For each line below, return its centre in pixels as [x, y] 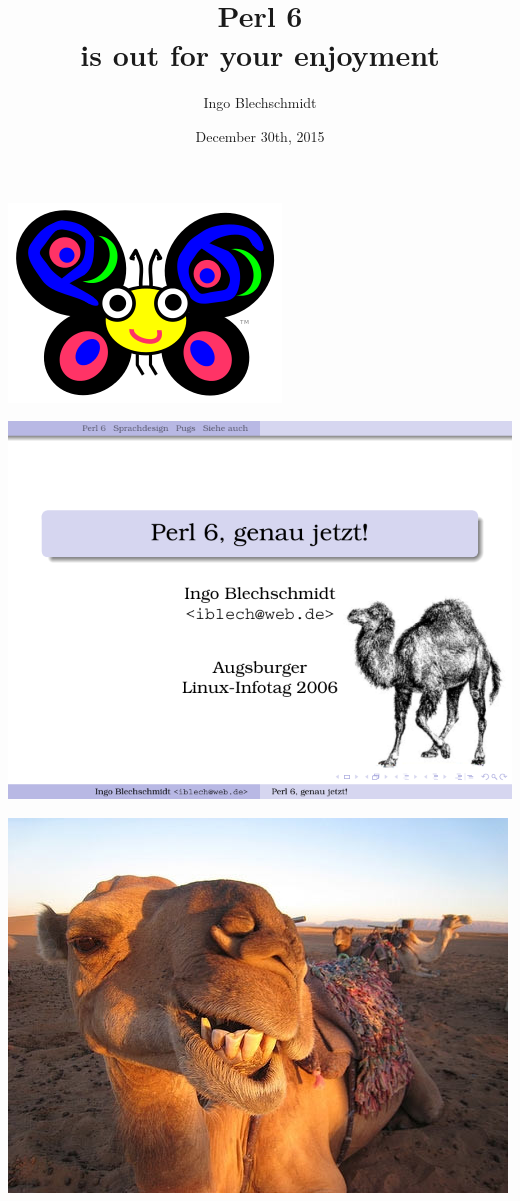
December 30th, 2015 [260, 135]
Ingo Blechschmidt [260, 102]
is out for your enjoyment [260, 54]
